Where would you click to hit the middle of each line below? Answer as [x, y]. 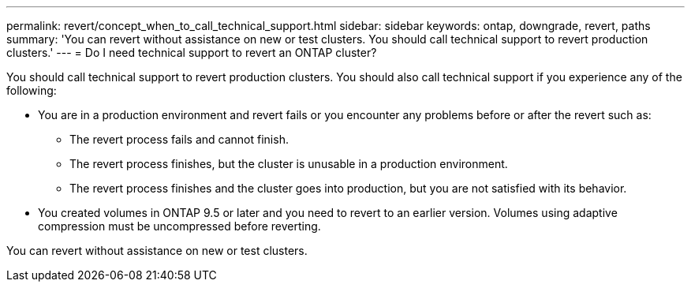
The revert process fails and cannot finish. [179, 139]
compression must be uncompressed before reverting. [179, 226]
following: [32, 90]
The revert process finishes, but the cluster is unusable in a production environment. [289, 164]
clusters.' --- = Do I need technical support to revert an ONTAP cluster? [192, 52]
